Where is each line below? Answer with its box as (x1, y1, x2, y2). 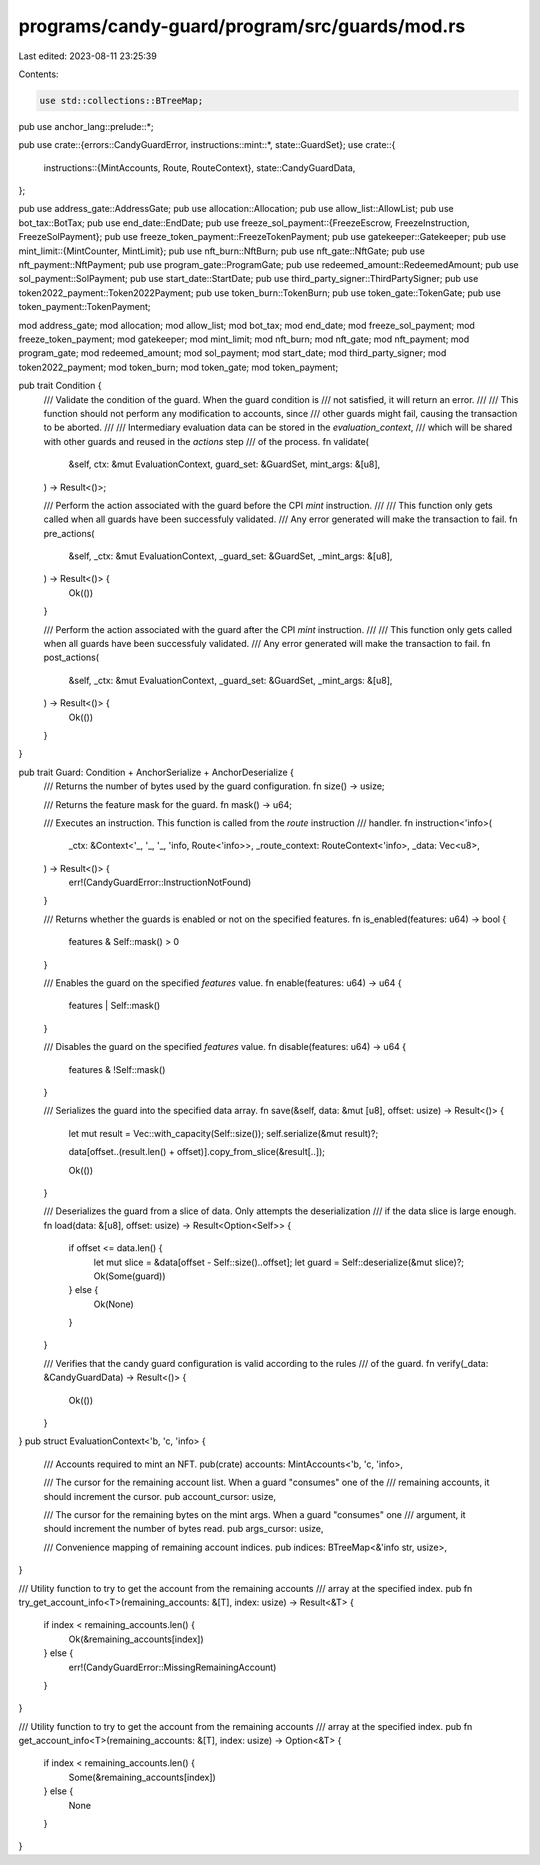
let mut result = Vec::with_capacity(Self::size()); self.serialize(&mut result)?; (68, 1127, 379, 1139)
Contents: (18, 68, 59, 80)
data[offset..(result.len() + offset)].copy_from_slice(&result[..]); (68, 1146, 325, 1158)
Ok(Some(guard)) (93, 1270, 166, 1282)
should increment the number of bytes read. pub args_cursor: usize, (43, 1523, 324, 1535)
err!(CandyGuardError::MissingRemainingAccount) (68, 1661, 277, 1673)
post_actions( (43, 651, 100, 664)
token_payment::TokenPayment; (18, 301, 151, 313)
